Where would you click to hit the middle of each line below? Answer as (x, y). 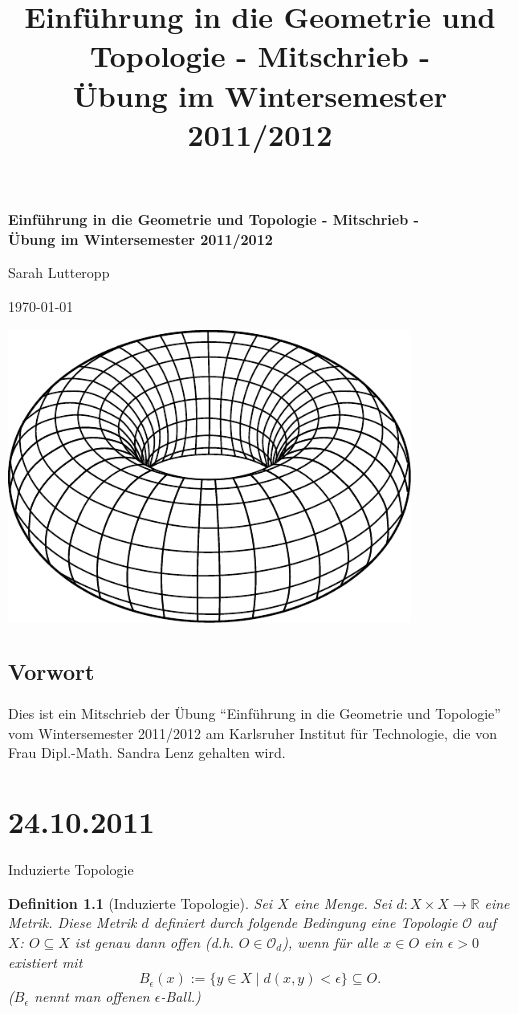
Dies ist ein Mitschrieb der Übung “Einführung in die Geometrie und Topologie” (254, 713)
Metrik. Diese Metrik (72, 922)
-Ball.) (180, 996)
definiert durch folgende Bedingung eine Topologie (305, 922)
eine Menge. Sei (342, 902)
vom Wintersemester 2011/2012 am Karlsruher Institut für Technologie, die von (252, 732)
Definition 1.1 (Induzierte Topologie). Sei (140, 902)
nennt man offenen (92, 996)
